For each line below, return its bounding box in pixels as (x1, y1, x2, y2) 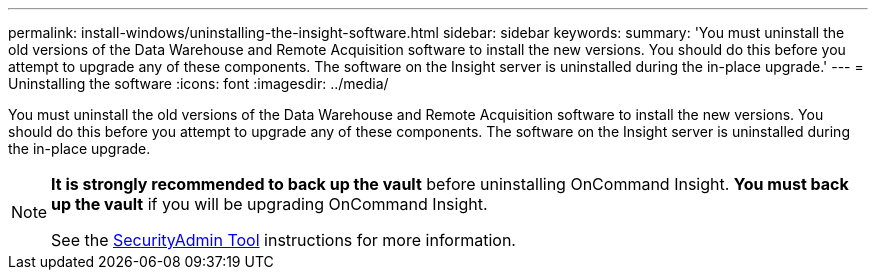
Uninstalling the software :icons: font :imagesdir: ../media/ (8, 75, 389, 92)
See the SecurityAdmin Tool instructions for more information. (51, 230, 516, 250)
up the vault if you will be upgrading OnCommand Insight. (51, 194, 488, 214)
